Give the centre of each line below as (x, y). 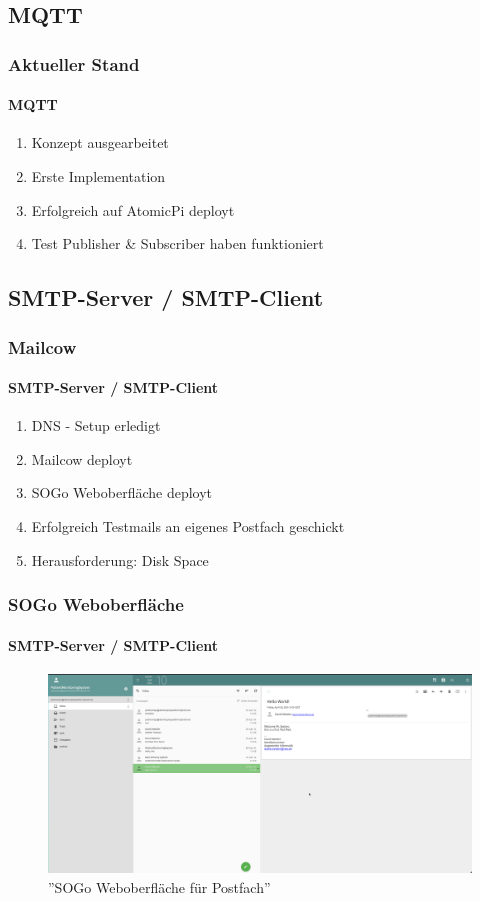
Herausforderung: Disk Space (120, 559)
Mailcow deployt (82, 458)
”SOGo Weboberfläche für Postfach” (159, 886)
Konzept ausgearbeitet (100, 142)
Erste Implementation (98, 176)
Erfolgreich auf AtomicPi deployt (133, 209)
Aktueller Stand (74, 63)
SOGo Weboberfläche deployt (122, 492)
